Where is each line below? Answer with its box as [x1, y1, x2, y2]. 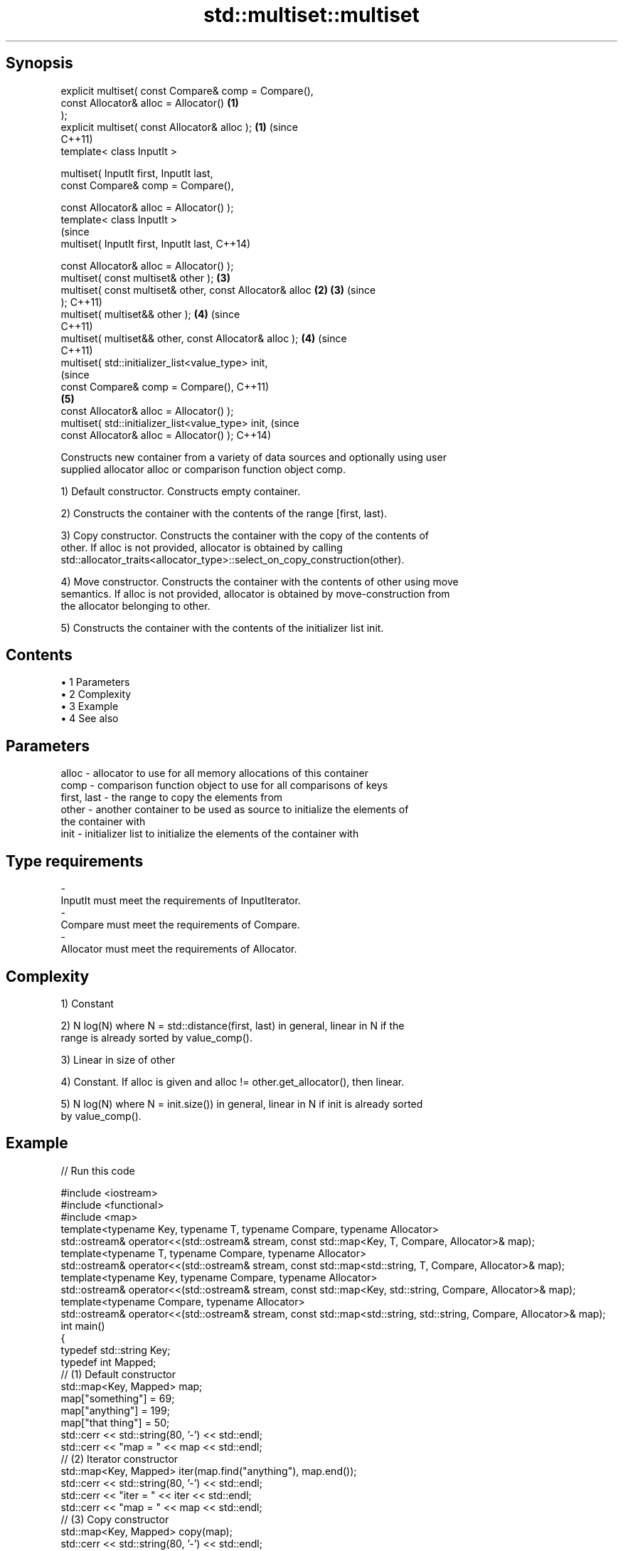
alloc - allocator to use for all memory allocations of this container [60, 767, 369, 780]
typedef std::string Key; [60, 1343, 171, 1356]
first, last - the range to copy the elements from [60, 791, 283, 804]
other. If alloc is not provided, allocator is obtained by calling [60, 541, 343, 554]
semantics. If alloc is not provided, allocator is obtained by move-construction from [60, 587, 450, 600]
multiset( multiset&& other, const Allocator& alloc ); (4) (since [60, 332, 347, 344]
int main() [60, 1319, 105, 1332]
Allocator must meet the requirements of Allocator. [60, 943, 297, 956]
